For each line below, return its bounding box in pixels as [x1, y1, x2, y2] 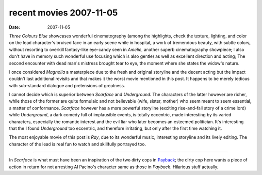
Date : [9, 24, 20, 30]
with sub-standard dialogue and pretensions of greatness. [9, 82, 126, 88]
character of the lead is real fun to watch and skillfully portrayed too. [9, 141, 146, 147]
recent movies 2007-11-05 [9, 7, 118, 18]
